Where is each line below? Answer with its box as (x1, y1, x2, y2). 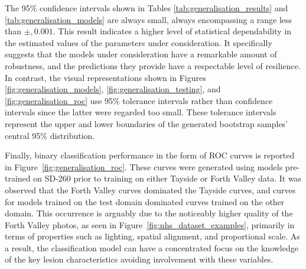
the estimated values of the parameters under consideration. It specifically (5, 36, 272, 48)
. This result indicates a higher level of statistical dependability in (53, 25, 292, 37)
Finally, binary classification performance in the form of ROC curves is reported (5, 149, 295, 161)
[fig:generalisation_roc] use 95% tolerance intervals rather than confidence (5, 94, 273, 106)
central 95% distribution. (5, 129, 95, 141)
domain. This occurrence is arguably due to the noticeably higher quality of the (5, 207, 293, 219)
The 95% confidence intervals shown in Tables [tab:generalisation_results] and (5, 2, 288, 14)
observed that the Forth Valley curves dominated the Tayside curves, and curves (5, 183, 296, 196)
